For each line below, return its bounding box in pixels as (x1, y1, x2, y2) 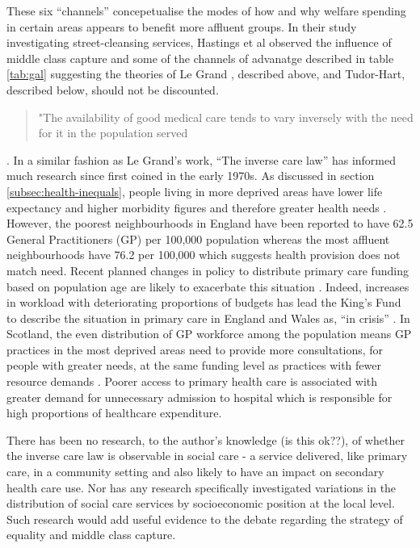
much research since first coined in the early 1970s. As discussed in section (6, 167, 375, 184)
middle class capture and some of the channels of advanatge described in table (6, 49, 394, 66)
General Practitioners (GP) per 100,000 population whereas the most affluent (6, 230, 390, 247)
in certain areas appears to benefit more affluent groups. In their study (6, 18, 357, 35)
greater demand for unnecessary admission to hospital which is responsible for (6, 388, 393, 405)
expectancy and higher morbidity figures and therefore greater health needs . (6, 199, 387, 215)
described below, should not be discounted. (6, 81, 219, 98)
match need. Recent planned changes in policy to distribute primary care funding (6, 261, 409, 278)
